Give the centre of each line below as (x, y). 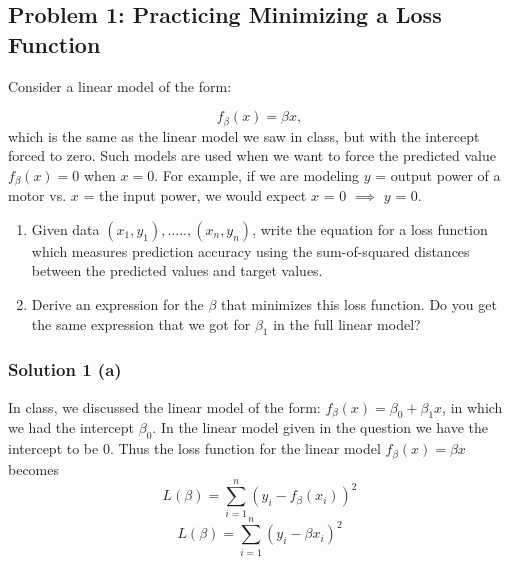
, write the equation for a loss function (370, 228)
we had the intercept (71, 427)
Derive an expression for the (117, 304)
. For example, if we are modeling (257, 174)
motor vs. (37, 195)
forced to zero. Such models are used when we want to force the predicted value (252, 155)
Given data (65, 228)
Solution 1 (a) (65, 369)
